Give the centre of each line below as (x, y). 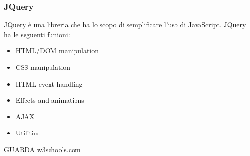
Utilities (27, 133)
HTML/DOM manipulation (57, 51)
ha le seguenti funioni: (37, 34)
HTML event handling (49, 83)
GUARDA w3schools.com (42, 149)
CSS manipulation (43, 67)
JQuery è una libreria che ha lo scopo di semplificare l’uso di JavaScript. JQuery (125, 25)
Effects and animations (50, 100)
